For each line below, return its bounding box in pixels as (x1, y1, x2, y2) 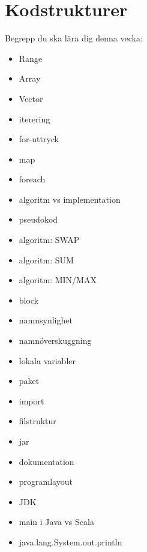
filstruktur (19, 415, 56, 427)
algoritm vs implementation (19, 193, 121, 205)
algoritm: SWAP (19, 233, 80, 246)
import (19, 394, 44, 407)
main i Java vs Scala (19, 515, 94, 528)
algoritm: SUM (19, 253, 74, 266)
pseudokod (19, 213, 58, 226)
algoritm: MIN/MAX (19, 274, 97, 286)
